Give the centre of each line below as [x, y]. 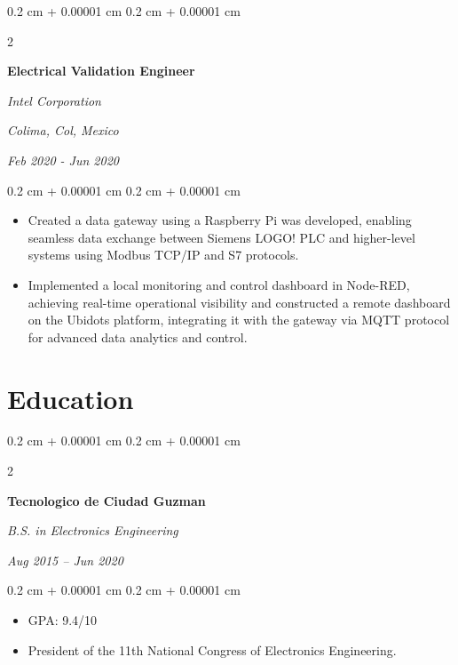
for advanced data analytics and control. [138, 337]
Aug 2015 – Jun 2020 [65, 560]
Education [71, 398]
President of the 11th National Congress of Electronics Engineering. [212, 649]
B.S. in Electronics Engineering [93, 530]
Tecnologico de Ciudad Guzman [107, 500]
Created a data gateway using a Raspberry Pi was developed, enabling [220, 220]
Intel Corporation [54, 100]
